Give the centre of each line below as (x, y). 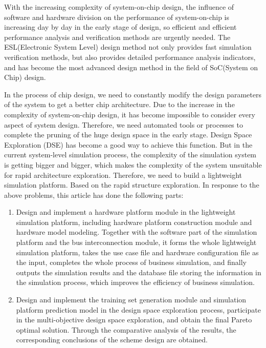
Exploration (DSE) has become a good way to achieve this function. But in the (128, 144)
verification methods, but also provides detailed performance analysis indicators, (130, 57)
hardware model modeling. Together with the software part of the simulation (137, 232)
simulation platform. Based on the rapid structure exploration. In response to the (132, 185)
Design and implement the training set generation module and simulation (131, 300)
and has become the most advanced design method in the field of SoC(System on (131, 67)
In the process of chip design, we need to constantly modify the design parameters (133, 94)
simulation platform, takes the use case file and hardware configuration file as (137, 252)
